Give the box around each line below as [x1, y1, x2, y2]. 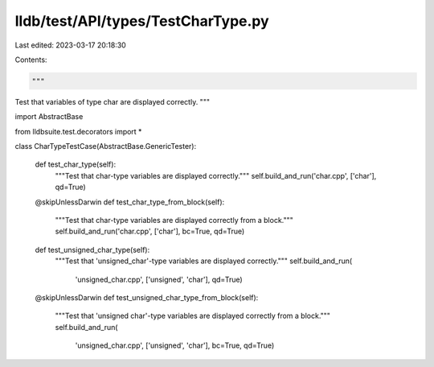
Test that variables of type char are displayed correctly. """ [14, 97, 211, 106]
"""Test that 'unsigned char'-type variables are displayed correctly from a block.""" [55, 311, 331, 321]
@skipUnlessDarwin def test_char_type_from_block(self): [35, 197, 225, 207]
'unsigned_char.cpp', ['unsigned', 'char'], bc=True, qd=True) [75, 340, 275, 350]
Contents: [14, 55, 47, 64]
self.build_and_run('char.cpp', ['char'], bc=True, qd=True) [55, 226, 245, 237]
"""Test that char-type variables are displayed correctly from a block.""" [55, 216, 293, 225]
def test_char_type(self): [35, 159, 117, 169]
